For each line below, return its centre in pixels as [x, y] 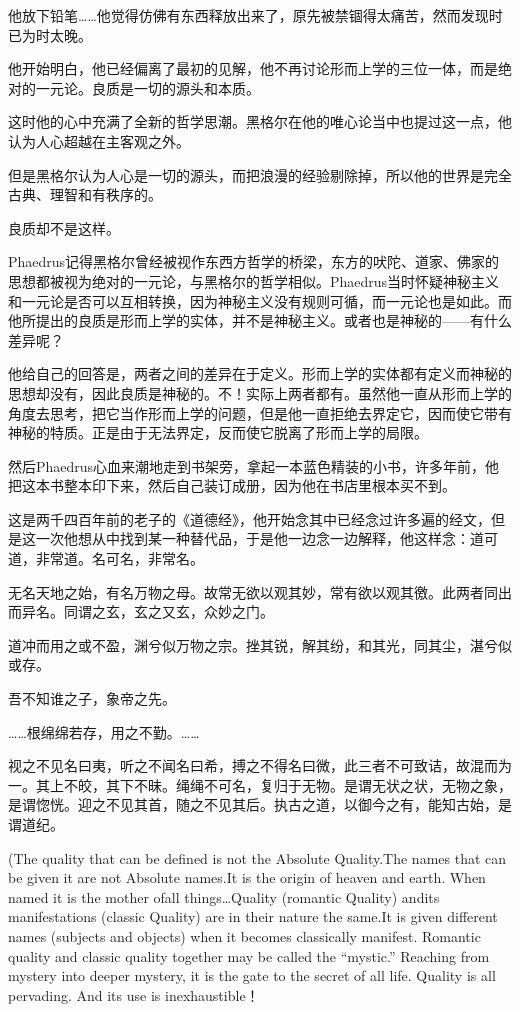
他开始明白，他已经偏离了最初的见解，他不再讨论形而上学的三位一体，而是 [253, 68]
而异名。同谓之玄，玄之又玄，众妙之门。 [141, 611]
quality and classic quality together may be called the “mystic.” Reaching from [249, 955]
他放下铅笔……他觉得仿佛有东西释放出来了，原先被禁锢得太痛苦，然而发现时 [255, 15]
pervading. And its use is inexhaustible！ [134, 994]
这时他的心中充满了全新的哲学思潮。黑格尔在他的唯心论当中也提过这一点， [253, 121]
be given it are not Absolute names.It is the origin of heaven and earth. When [247, 877]
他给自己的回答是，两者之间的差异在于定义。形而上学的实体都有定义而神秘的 [260, 373]
